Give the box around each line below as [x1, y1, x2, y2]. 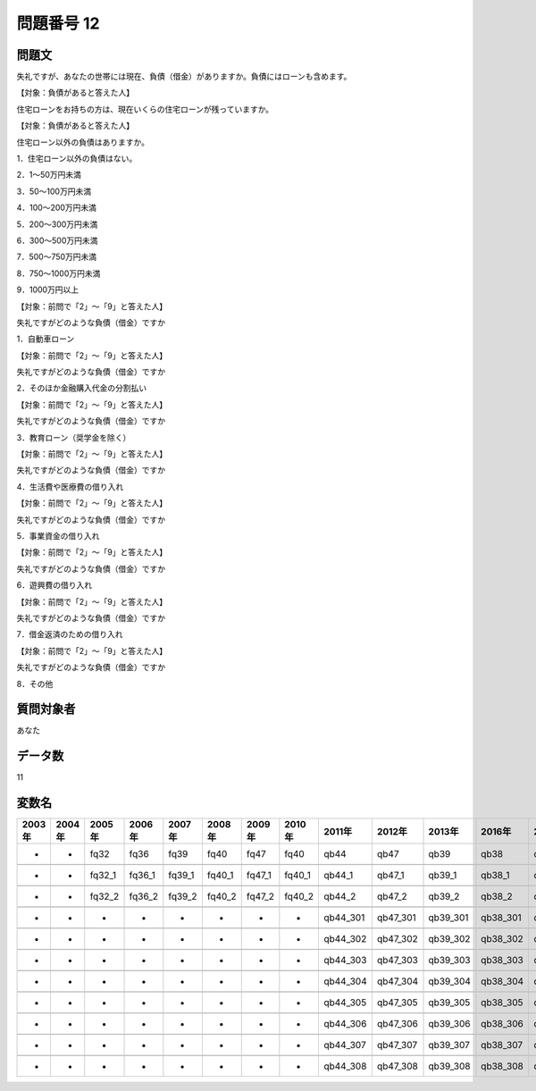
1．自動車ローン [16, 333, 75, 344]
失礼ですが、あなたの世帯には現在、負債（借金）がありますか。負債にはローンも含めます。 [16, 71, 352, 82]
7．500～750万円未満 [16, 251, 97, 263]
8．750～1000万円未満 [16, 268, 101, 279]
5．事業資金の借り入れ [16, 531, 100, 541]
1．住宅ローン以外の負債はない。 [16, 153, 138, 164]
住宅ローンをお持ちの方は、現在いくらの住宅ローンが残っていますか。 [16, 104, 274, 114]
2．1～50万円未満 [16, 170, 82, 180]
